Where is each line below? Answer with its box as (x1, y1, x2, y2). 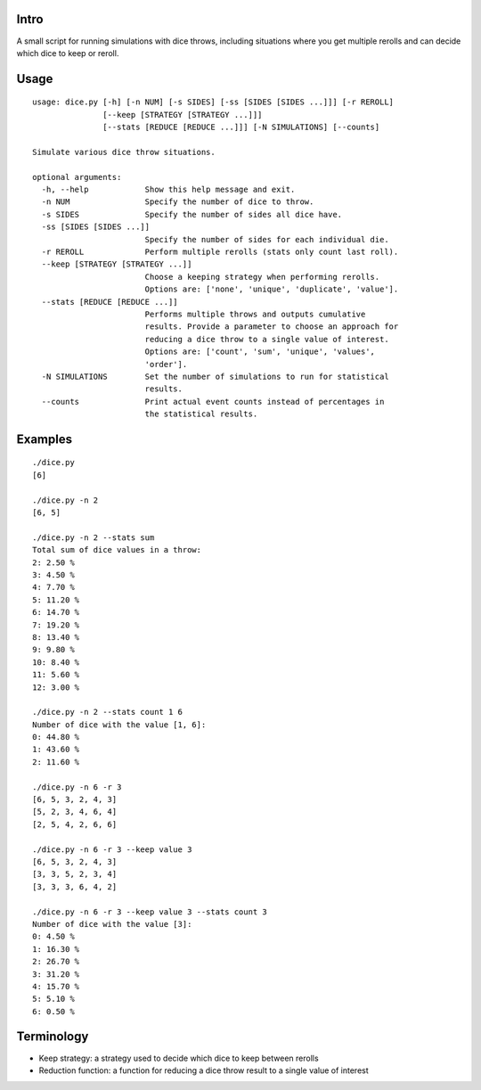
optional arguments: (32, 172, 122, 182)
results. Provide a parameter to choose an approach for (144, 322, 399, 332)
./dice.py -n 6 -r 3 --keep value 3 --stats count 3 (32, 906, 267, 917)
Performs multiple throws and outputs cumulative (144, 308, 366, 319)
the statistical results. (144, 409, 258, 419)
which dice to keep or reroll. (16, 47, 119, 58)
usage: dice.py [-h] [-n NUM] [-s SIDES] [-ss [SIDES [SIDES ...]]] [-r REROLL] (32, 97, 395, 107)
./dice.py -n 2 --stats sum (32, 532, 155, 543)
